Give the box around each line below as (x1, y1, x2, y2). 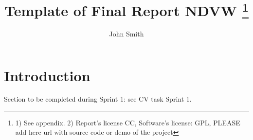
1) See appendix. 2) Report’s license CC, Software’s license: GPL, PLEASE (15, 117, 240, 127)
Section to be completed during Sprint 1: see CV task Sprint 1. (4, 93, 192, 104)
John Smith (109, 29, 144, 39)
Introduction (4, 66, 90, 86)
